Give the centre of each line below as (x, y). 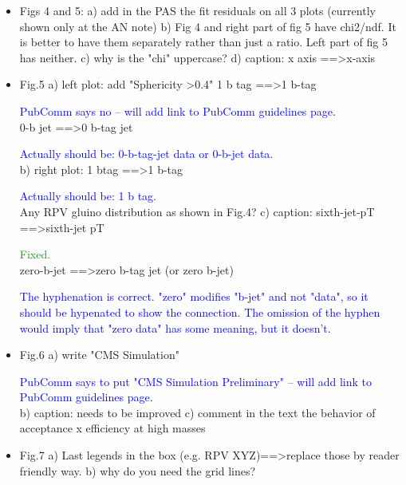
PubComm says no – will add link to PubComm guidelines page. (177, 110)
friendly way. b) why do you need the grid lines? (138, 470)
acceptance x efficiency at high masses (112, 428)
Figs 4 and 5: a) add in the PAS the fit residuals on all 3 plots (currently (197, 10)
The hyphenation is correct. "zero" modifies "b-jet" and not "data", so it (194, 296)
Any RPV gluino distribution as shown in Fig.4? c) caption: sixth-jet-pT (197, 211)
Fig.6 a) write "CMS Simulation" (99, 355)
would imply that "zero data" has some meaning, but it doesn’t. (175, 327)
